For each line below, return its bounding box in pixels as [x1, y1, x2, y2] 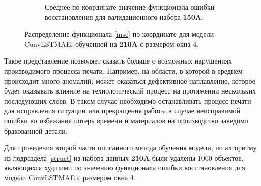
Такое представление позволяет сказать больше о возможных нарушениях [4, 55, 232, 66]
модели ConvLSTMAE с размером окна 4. [4, 172, 136, 182]
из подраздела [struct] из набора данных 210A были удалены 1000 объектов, [4, 152, 244, 163]
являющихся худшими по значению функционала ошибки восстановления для [4, 162, 245, 173]
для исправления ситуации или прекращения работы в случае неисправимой [4, 105, 241, 116]
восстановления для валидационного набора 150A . [45, 11, 204, 22]
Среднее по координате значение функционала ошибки [45, 2, 215, 12]
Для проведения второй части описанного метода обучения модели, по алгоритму [4, 142, 257, 153]
